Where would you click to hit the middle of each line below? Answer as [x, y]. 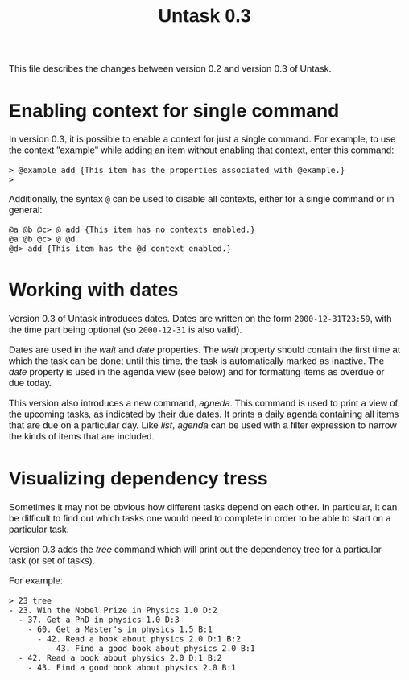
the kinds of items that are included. [82, 437]
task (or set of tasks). [52, 560]
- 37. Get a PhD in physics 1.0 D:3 [99, 620]
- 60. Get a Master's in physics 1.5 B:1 [120, 629]
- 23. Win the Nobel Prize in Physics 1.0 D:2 [113, 610]
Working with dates [93, 289]
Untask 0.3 [204, 16]
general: [25, 210]
